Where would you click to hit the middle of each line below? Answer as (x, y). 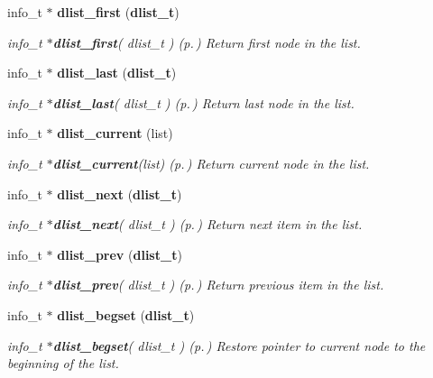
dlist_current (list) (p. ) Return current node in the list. (211, 163)
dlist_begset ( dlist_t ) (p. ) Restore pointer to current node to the (239, 345)
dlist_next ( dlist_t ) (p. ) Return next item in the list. (207, 224)
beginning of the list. (63, 363)
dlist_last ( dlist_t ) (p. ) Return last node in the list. (203, 102)
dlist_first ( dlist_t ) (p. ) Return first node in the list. (207, 42)
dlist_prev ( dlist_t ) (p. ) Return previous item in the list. (218, 285)
